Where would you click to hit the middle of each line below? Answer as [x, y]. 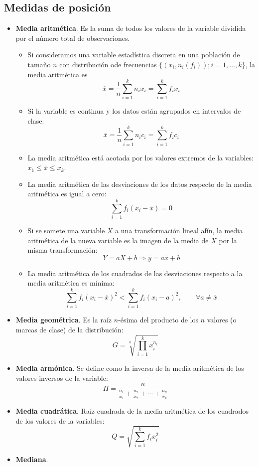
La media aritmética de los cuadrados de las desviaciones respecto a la [135, 273]
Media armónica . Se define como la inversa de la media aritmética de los [130, 368]
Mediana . [32, 459]
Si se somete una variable [66, 231]
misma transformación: [63, 250]
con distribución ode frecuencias [108, 64]
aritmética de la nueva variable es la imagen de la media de [118, 240]
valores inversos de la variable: [62, 378]
